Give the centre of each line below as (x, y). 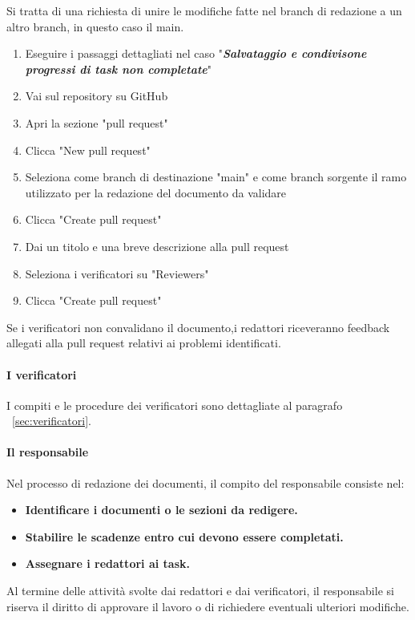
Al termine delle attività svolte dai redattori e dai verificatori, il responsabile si (200, 591)
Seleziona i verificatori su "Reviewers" (117, 273)
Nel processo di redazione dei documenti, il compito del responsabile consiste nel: (205, 482)
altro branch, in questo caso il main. (95, 26)
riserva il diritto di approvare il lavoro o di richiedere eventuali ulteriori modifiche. (208, 606)
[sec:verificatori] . (52, 421)
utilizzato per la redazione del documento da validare (156, 192)
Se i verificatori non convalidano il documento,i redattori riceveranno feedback (198, 327)
